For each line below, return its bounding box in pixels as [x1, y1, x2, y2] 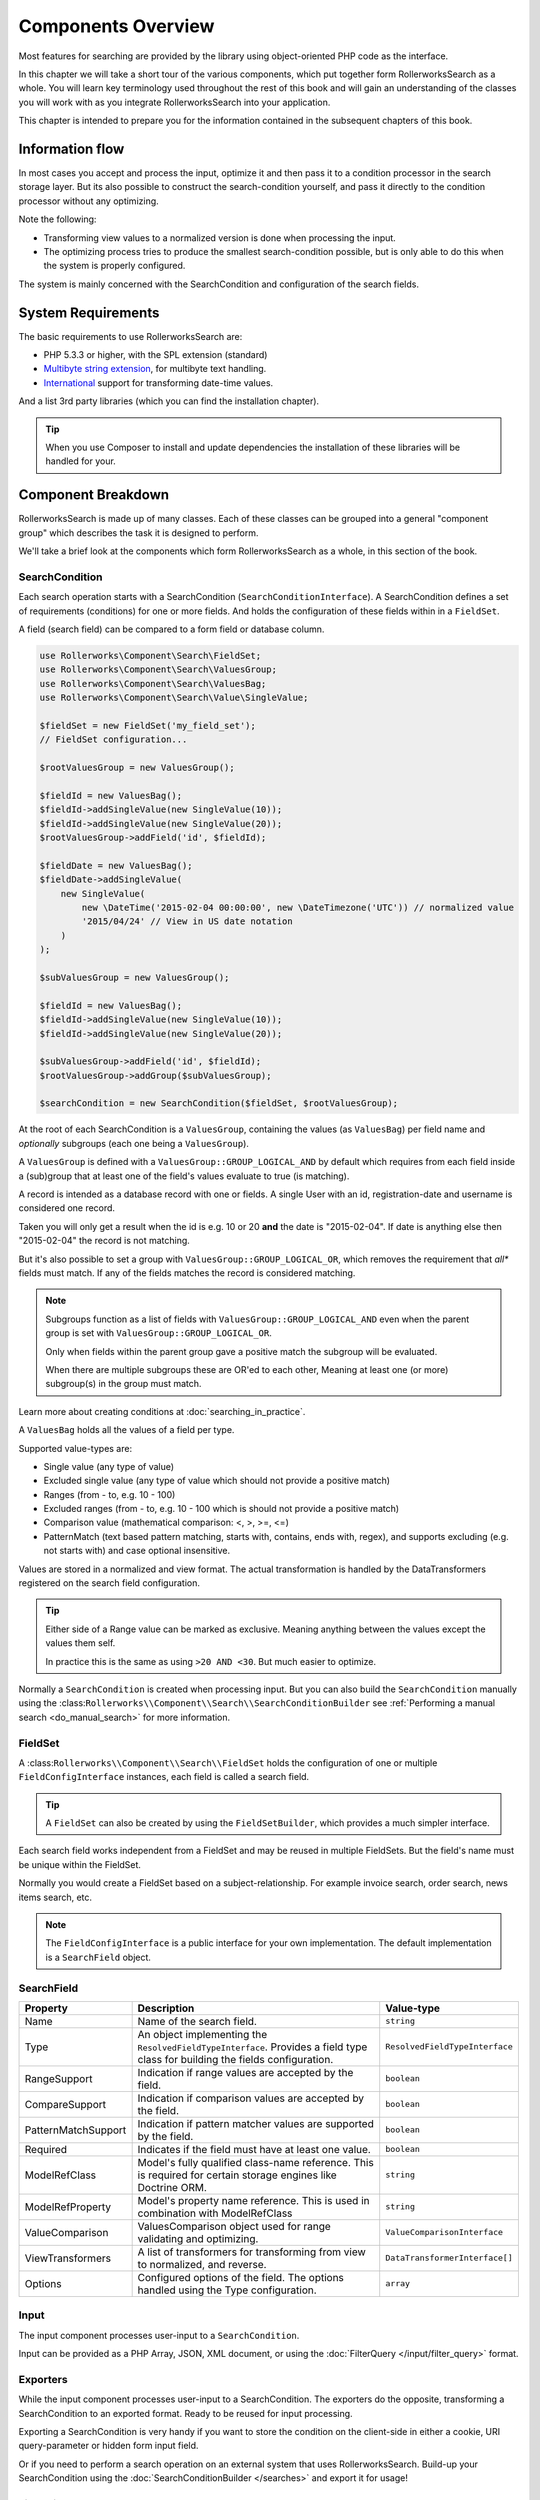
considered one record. [18, 1202, 115, 1214]
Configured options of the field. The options [137, 2270, 345, 2284]
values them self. [45, 1637, 116, 1649]
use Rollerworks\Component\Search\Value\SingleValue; [39, 692, 309, 704]
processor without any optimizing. [18, 195, 159, 207]
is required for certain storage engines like [137, 2168, 337, 2182]
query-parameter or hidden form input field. [18, 2440, 199, 2452]
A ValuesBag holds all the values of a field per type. [18, 1424, 235, 1436]
